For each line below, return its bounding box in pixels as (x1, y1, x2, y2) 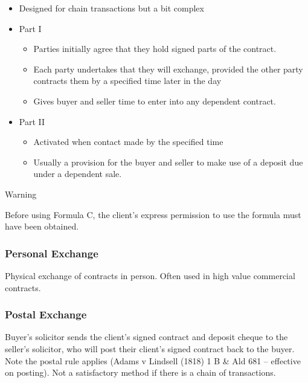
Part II (19, 115, 45, 127)
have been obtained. (5, 220, 79, 233)
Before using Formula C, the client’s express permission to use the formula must (5, 208, 301, 220)
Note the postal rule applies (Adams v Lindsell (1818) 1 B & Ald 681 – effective (5, 354, 301, 367)
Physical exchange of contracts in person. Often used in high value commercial (5, 269, 295, 282)
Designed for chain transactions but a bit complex (19, 2, 204, 14)
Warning (5, 187, 37, 200)
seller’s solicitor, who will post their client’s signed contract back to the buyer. (5, 342, 295, 355)
